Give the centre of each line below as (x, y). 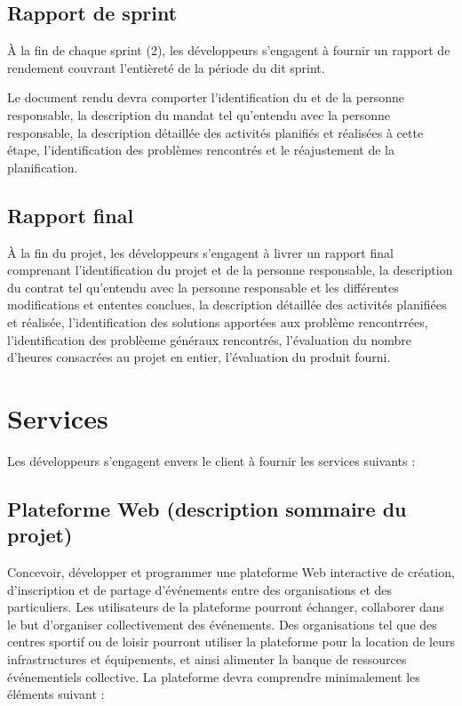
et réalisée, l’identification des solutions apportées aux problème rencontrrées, (218, 321)
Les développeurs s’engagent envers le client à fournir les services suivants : (211, 460)
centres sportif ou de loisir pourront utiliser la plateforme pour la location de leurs (231, 642)
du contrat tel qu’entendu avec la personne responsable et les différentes (203, 287)
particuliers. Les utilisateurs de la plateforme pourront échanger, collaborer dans (226, 607)
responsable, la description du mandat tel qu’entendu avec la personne (199, 114)
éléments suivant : (56, 694)
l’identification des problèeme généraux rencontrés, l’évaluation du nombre (209, 339)
